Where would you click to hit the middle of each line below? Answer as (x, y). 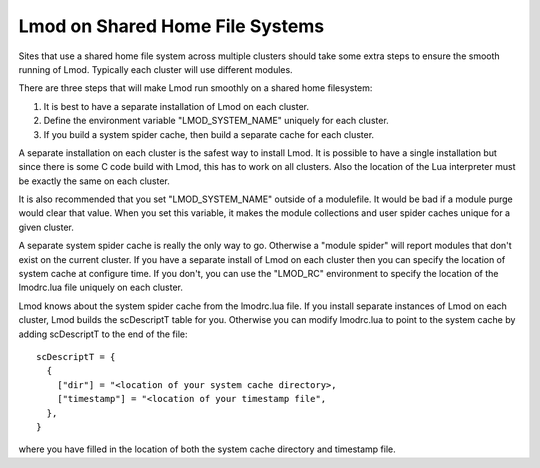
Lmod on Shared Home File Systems (171, 26)
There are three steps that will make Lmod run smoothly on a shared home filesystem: (195, 88)
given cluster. (46, 227)
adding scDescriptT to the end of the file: (103, 334)
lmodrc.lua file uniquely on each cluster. (101, 287)
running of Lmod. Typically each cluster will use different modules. (156, 69)
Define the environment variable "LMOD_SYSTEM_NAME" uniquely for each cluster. (216, 121)
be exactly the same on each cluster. (94, 181)
